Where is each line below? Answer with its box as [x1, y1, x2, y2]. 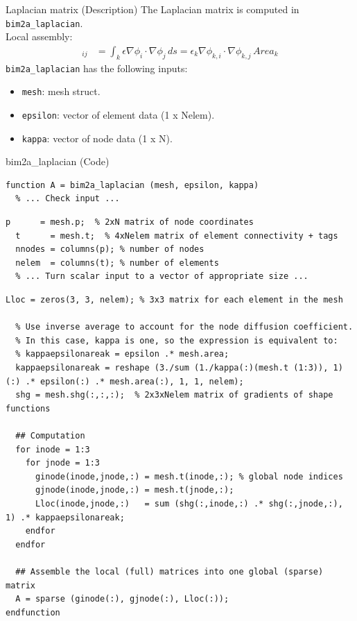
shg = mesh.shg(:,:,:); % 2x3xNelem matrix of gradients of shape [15, 390, 333, 400]
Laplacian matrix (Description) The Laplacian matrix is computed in [6, 2, 299, 16]
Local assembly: [6, 29, 73, 44]
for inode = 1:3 [15, 444, 90, 454]
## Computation [15, 430, 85, 441]
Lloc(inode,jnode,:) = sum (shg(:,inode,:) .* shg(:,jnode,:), [35, 498, 343, 509]
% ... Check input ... [15, 194, 120, 204]
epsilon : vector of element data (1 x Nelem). [21, 107, 215, 121]
